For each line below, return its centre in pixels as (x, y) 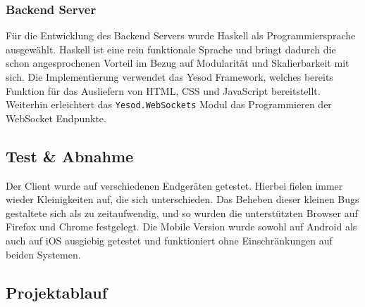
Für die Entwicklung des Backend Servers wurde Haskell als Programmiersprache (181, 35)
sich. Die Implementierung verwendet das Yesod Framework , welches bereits (169, 77)
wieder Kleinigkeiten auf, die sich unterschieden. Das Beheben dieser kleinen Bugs (182, 199)
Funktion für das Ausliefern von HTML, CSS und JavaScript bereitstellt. (163, 90)
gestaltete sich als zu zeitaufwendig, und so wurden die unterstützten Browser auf (182, 213)
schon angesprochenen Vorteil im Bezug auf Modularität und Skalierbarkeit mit (178, 63)
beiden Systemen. (43, 254)
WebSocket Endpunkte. (56, 118)
